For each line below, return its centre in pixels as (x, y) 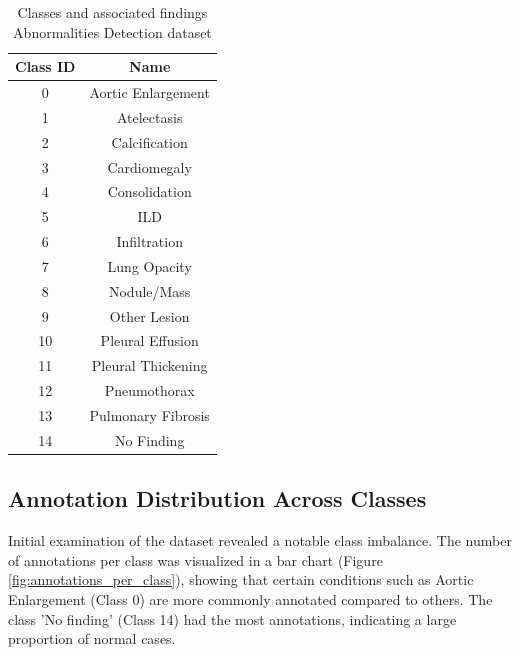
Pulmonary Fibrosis (149, 415)
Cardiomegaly (149, 166)
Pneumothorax (149, 390)
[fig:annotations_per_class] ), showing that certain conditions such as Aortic (241, 579)
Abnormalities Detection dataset (112, 31)
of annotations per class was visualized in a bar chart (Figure (195, 559)
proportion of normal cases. (92, 638)
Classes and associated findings (112, 12)
